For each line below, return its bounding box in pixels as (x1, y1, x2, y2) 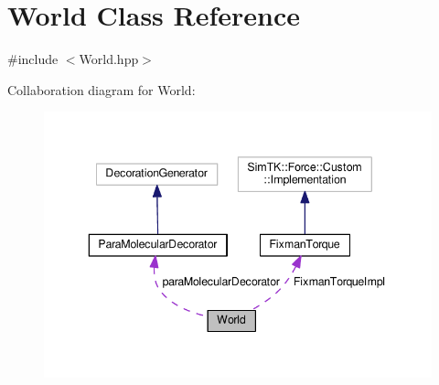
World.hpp (79, 49, 139, 69)
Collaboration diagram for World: (7, 80, 196, 99)
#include (7, 49, 59, 69)
